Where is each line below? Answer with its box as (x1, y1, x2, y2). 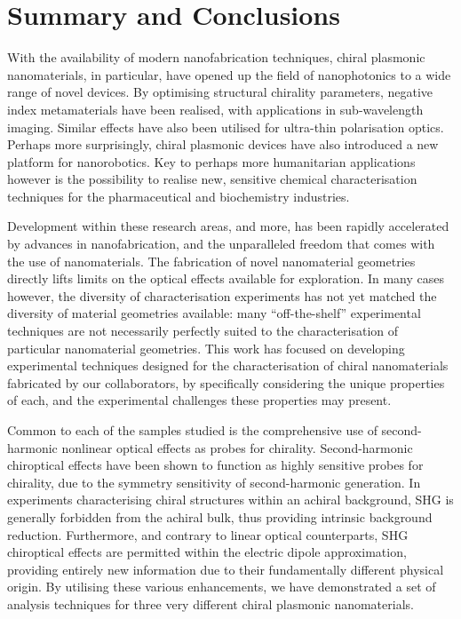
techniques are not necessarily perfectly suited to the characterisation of (7, 321, 399, 340)
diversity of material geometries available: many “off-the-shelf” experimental (7, 304, 421, 322)
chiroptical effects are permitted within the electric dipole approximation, (7, 543, 407, 561)
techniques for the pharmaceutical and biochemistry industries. (7, 186, 350, 205)
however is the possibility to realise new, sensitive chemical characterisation (7, 170, 417, 188)
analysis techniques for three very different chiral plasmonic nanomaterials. (7, 594, 414, 613)
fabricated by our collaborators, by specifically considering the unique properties (7, 373, 445, 392)
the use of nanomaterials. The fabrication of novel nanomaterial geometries (7, 251, 416, 270)
